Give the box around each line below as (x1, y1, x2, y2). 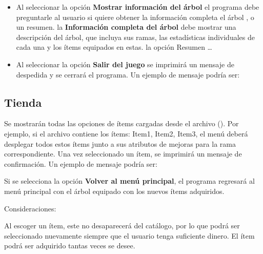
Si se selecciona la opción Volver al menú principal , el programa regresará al (4, 175, 255, 186)
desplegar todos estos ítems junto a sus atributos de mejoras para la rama (4, 138, 236, 149)
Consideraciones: (4, 203, 56, 213)
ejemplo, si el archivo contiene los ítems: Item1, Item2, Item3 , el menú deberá (4, 128, 248, 139)
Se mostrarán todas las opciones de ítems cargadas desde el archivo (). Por (4, 118, 239, 129)
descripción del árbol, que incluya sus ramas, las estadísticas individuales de (16, 31, 255, 42)
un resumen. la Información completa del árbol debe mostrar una (16, 22, 236, 32)
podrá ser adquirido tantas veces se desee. (4, 240, 135, 251)
